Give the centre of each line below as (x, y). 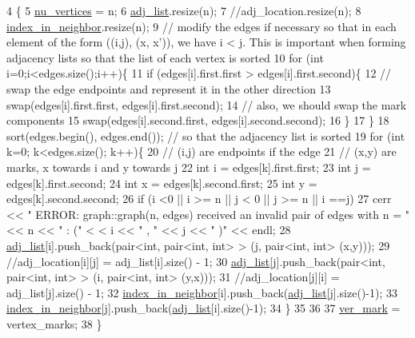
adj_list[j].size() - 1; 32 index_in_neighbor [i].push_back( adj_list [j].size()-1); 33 (202, 292)
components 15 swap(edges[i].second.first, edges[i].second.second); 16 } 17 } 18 (198, 120)
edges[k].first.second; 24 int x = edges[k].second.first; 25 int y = (162, 183)
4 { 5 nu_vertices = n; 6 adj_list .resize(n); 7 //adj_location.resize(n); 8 (184, 10)
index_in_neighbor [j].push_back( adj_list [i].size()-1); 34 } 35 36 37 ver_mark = (204, 308)
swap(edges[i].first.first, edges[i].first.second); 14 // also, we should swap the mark (207, 104)
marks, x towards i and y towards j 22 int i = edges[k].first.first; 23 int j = (189, 167)
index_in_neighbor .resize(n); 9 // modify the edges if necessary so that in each (202, 26)
